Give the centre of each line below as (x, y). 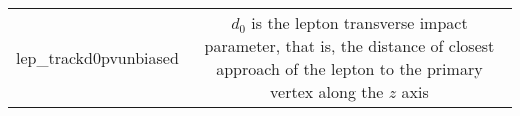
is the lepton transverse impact (359, 22)
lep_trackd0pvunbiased (97, 57)
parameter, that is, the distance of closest (349, 45)
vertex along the (327, 91)
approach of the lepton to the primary (349, 68)
